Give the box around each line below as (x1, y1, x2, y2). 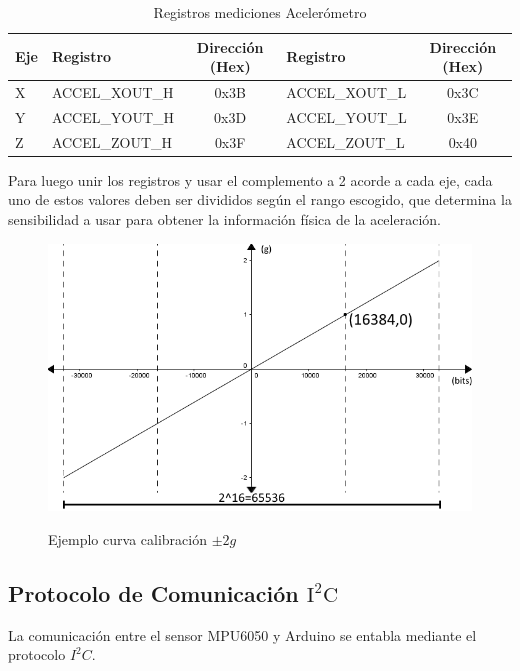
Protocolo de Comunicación (8, 578, 299, 609)
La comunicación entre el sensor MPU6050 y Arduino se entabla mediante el (8, 624, 477, 645)
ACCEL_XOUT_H (51, 82, 174, 103)
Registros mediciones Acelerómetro (153, 2, 367, 22)
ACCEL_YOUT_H (51, 106, 174, 127)
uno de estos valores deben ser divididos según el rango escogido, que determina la (8, 189, 512, 210)
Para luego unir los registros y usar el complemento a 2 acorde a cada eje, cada (8, 169, 493, 190)
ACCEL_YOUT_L (286, 106, 407, 127)
